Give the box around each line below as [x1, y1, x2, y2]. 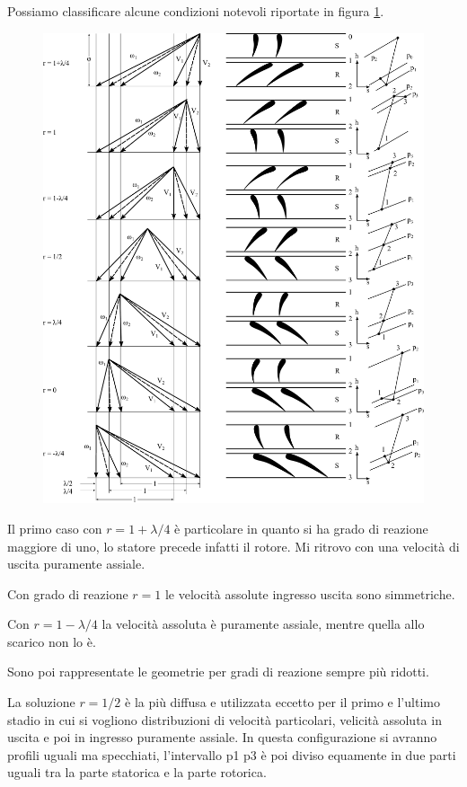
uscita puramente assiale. [7, 554, 145, 573]
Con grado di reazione [7, 584, 128, 603]
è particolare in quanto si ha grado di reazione [174, 518, 428, 537]
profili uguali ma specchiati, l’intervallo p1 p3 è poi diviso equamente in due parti [7, 745, 456, 764]
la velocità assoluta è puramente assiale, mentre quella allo [101, 615, 425, 633]
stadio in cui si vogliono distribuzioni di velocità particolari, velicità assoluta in [7, 710, 442, 729]
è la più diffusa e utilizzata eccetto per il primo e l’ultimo [125, 693, 440, 712]
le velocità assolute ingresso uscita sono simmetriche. [164, 584, 455, 603]
